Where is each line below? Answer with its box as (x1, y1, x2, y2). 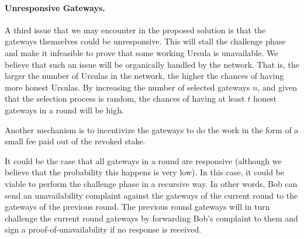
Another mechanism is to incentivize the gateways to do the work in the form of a (5, 123, 299, 136)
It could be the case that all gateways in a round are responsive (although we (5, 154, 282, 167)
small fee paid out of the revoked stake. (5, 135, 146, 147)
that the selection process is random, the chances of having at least (5, 92, 245, 105)
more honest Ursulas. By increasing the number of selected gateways (5, 81, 250, 93)
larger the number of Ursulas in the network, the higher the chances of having (5, 70, 284, 82)
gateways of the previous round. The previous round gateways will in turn (5, 200, 270, 213)
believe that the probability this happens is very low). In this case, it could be (5, 166, 285, 178)
